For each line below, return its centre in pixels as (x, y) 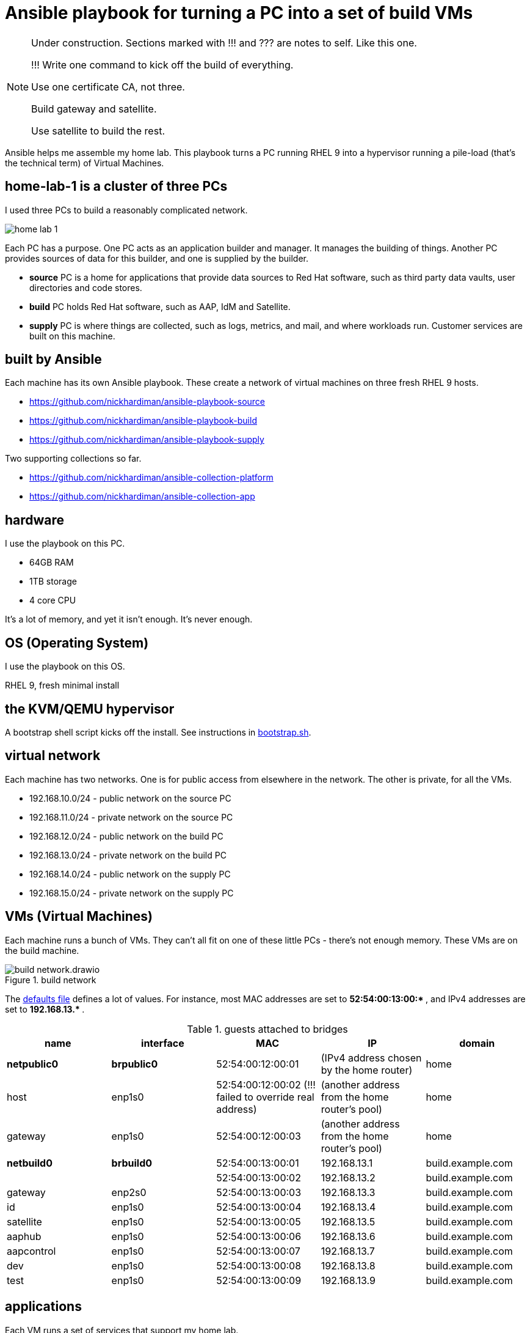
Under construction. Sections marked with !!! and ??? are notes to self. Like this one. (224, 42)
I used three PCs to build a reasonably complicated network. (126, 210)
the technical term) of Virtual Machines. (85, 163)
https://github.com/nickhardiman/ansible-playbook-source (147, 402)
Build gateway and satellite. (94, 109)
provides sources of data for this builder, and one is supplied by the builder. (157, 258)
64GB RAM (52, 563)
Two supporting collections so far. (73, 459)
